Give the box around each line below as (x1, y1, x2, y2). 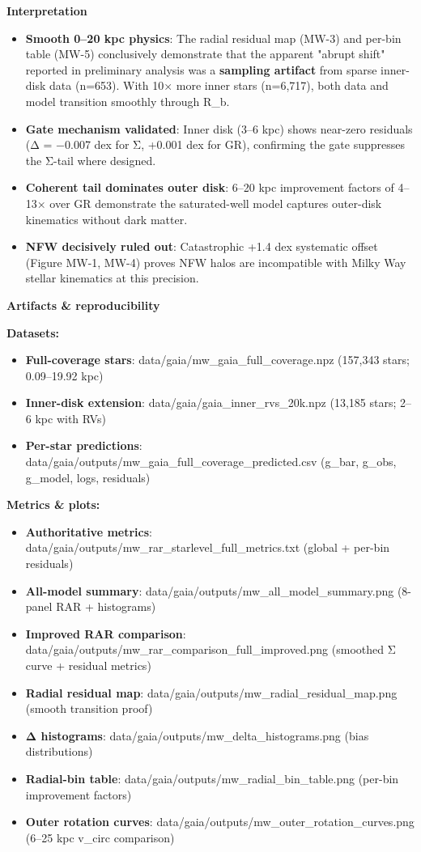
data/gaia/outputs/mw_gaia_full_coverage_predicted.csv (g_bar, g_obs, (25, 453, 397, 470)
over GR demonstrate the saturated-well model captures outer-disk (49, 194, 382, 211)
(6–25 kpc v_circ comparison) (25, 829, 175, 846)
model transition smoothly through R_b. (25, 92, 230, 109)
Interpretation (6, 2, 87, 19)
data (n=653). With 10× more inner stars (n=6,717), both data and (49, 77, 389, 94)
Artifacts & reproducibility (6, 296, 160, 313)
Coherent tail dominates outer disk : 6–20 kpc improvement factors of (25, 179, 394, 196)
